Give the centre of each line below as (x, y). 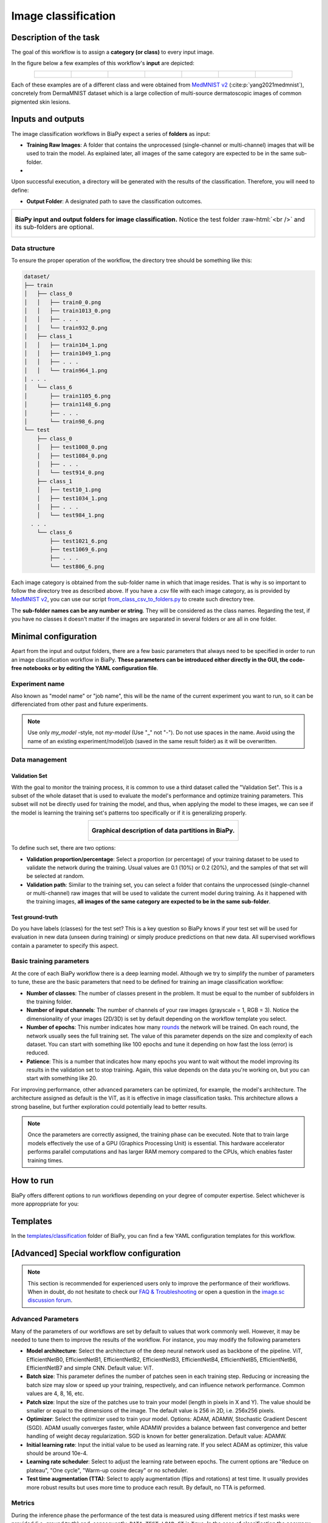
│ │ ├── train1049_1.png (67, 353)
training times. (46, 1160)
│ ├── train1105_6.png (67, 396)
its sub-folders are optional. (54, 227)
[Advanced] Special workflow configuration (96, 1253)
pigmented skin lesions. (41, 102)
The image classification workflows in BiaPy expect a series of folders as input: (111, 133)
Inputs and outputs (48, 119)
